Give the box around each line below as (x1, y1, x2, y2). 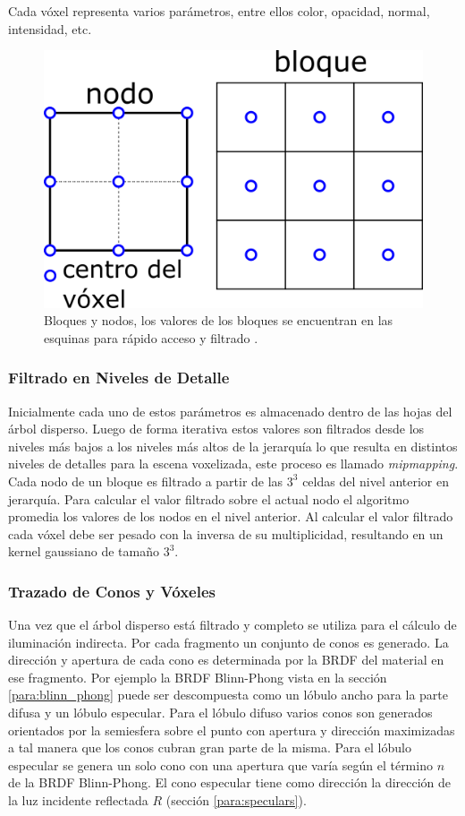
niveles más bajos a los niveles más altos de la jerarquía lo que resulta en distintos (8, 436, 458, 455)
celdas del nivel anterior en (302, 471, 450, 490)
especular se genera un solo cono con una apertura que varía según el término (8, 755, 433, 774)
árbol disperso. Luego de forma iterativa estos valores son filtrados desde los (8, 419, 425, 438)
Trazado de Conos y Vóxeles (8, 580, 216, 602)
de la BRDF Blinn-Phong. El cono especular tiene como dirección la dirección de (8, 773, 452, 792)
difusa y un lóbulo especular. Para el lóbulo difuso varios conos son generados (8, 703, 433, 722)
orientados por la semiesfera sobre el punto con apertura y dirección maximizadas (8, 720, 455, 739)
